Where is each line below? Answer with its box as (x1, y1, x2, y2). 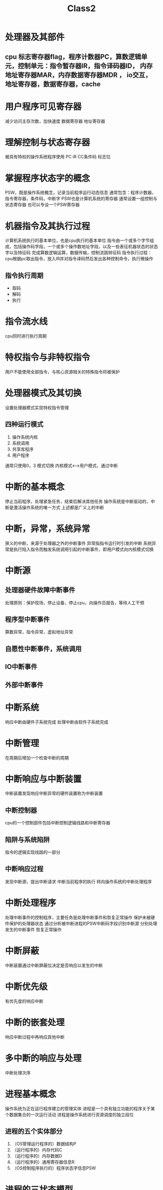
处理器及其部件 (5, 32, 65, 43)
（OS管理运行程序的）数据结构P (12, 1141, 77, 1147)
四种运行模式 (5, 420, 44, 429)
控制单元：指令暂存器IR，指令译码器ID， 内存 (17, 62, 153, 70)
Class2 (67, 3, 96, 14)
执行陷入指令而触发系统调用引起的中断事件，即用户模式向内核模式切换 (13, 546, 154, 552)
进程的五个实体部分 (5, 1127, 63, 1135)
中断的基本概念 (5, 481, 65, 492)
